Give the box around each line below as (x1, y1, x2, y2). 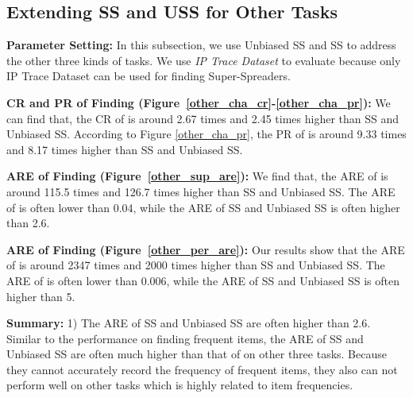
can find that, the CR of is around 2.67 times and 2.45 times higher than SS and (6, 110, 399, 126)
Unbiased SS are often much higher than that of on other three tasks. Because (6, 346, 387, 362)
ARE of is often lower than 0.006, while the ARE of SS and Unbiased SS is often (6, 272, 399, 288)
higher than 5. (6, 288, 75, 304)
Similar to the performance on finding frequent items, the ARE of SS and (6, 330, 364, 346)
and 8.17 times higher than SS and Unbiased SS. (6, 141, 243, 157)
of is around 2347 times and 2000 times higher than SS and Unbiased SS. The (6, 257, 385, 273)
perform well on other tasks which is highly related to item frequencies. (6, 377, 353, 393)
